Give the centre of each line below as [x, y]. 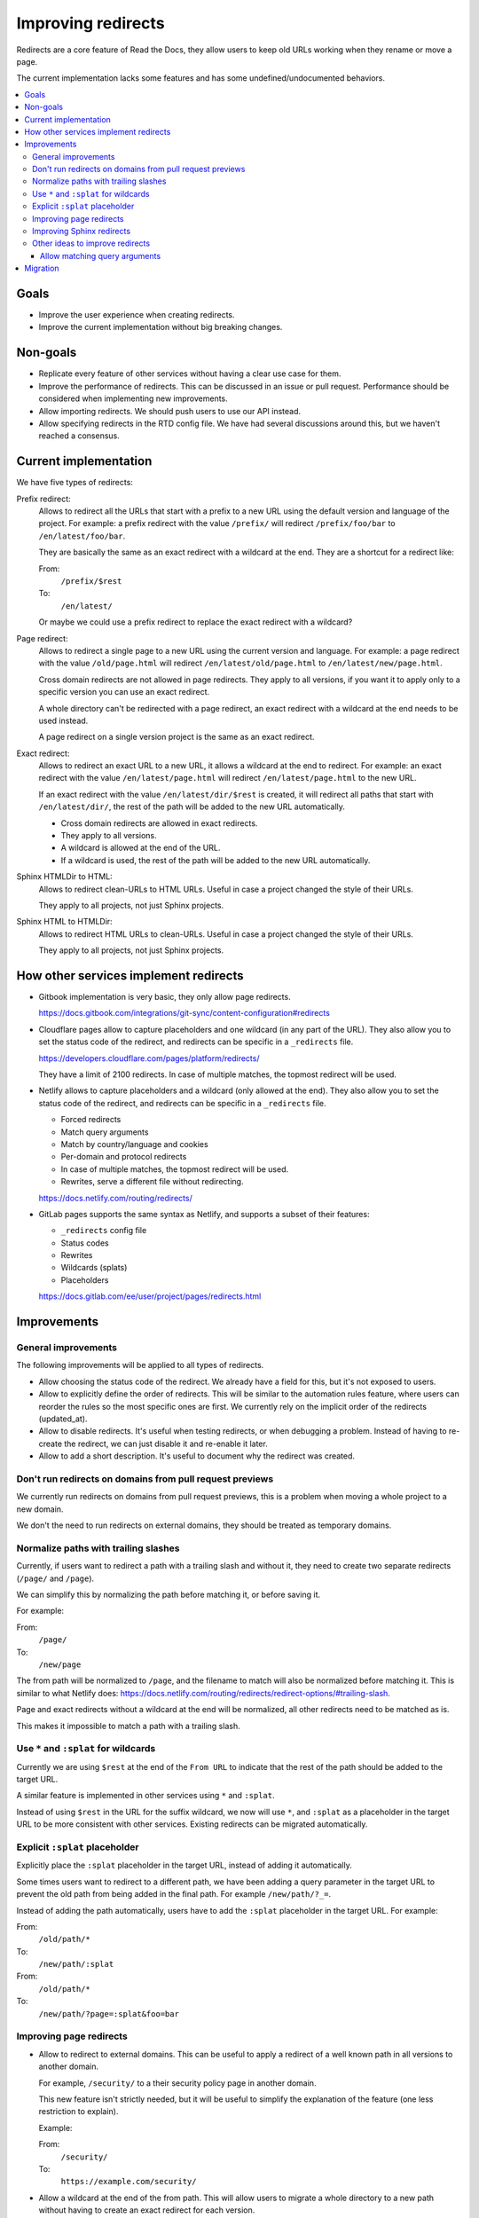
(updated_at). [63, 1419]
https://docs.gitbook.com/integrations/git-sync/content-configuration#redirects [184, 1013]
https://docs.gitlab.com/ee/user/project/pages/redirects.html [150, 1296]
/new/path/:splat [76, 1964]
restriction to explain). [79, 2112]
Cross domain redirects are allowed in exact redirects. [159, 823]
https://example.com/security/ [129, 2182]
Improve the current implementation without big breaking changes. [161, 327]
